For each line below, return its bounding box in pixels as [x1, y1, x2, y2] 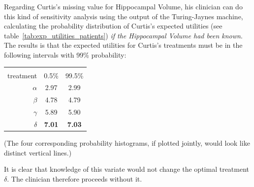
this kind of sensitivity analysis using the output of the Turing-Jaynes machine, [4, 11, 243, 21]
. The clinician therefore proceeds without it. [7, 173, 142, 184]
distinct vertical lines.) [4, 147, 72, 157]
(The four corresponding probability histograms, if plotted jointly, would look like [4, 138, 250, 148]
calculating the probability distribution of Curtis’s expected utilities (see [4, 21, 222, 31]
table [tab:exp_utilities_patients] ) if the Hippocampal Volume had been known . [4, 30, 243, 40]
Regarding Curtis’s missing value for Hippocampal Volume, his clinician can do [4, 1, 243, 11]
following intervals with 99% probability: [4, 49, 127, 60]
